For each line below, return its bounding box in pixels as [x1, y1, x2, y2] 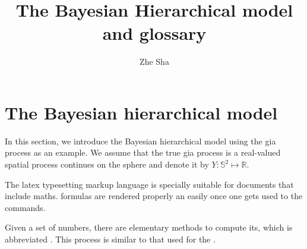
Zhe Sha [140, 55, 169, 68]
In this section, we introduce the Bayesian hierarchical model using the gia [5, 134, 276, 147]
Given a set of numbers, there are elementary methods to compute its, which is [5, 221, 293, 234]
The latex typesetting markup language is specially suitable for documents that [5, 178, 294, 190]
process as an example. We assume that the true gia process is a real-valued [5, 146, 281, 159]
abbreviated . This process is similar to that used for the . [5, 233, 216, 245]
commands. [5, 201, 46, 213]
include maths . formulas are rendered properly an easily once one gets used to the [5, 190, 303, 202]
